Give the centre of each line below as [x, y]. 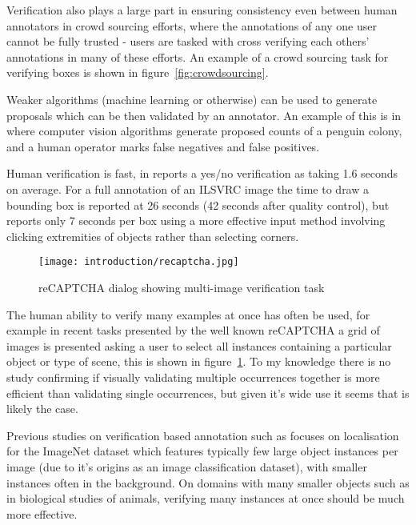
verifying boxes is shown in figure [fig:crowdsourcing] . [138, 72]
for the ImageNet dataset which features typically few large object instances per [202, 451]
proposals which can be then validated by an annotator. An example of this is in [204, 115]
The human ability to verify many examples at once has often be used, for [188, 314]
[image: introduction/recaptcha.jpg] [139, 262]
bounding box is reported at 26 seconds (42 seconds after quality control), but [198, 204]
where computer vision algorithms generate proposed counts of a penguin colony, [204, 131]
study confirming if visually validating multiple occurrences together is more [193, 377]
